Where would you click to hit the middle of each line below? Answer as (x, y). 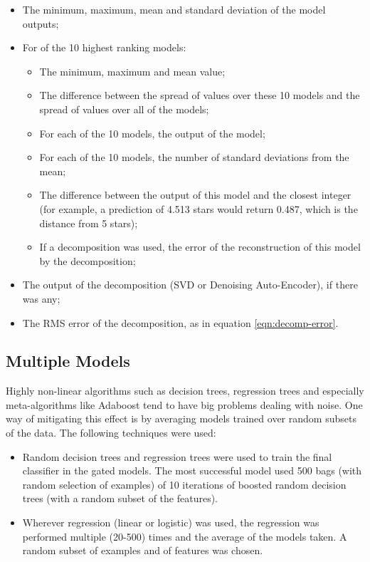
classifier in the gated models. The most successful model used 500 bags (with (192, 470)
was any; (41, 298)
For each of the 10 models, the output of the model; (152, 133)
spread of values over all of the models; (124, 109)
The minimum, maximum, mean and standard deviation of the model (174, 9)
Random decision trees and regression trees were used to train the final (177, 456)
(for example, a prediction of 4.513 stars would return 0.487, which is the (199, 208)
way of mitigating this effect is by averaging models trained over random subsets (181, 418)
